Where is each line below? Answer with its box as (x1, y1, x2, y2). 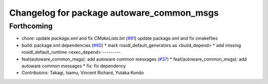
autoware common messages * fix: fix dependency (21, 63, 126, 69)
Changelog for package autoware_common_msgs (9, 7, 219, 18)
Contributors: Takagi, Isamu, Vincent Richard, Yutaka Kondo (21, 70, 144, 76)
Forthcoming (9, 22, 53, 30)
